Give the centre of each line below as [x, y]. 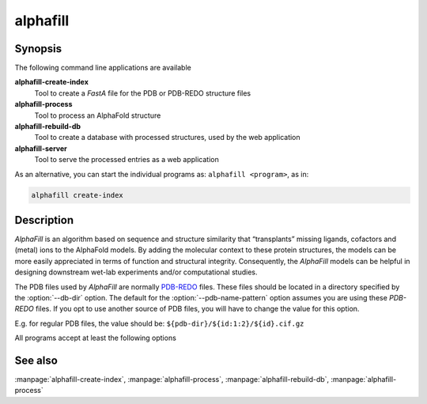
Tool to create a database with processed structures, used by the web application [167, 138]
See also [36, 361]
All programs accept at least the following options [96, 338]
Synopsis [38, 49]
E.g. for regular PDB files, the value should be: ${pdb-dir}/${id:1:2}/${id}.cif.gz [159, 323]
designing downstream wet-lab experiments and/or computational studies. [136, 272]
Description [44, 220]
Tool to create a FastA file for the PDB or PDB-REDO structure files [143, 93]
